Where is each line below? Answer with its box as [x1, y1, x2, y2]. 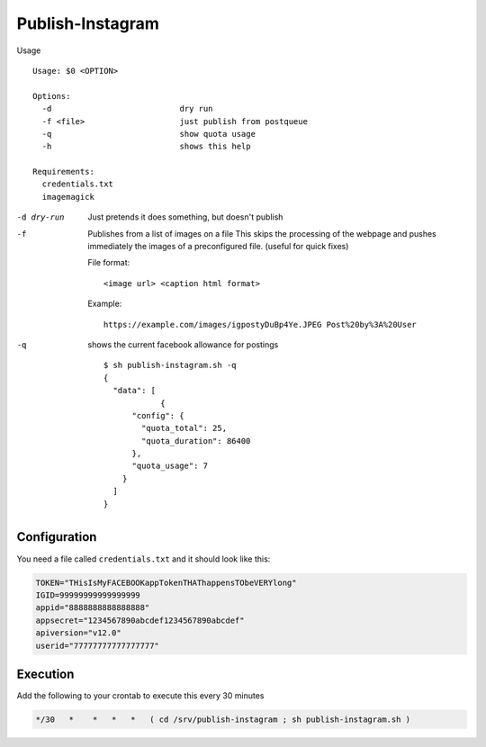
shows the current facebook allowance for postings [87, 338, 279, 350]
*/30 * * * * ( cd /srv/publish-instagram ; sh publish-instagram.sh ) [35, 714, 411, 724]
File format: [87, 257, 130, 268]
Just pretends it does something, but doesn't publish [87, 211, 283, 222]
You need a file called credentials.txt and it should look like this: [16, 553, 271, 564]
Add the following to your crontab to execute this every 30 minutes [16, 690, 265, 701]
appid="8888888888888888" [35, 603, 150, 613]
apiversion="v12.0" [35, 628, 121, 638]
